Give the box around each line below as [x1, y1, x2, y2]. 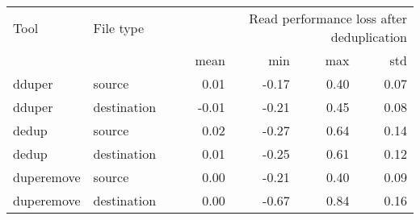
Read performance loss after [249, 9, 407, 27]
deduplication [330, 27, 407, 46]
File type [93, 18, 145, 37]
